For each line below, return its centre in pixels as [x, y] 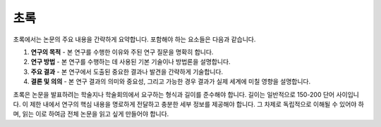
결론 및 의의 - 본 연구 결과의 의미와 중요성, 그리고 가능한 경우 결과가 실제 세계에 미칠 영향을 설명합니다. [171, 81]
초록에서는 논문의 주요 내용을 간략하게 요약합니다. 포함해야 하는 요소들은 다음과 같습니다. [134, 39]
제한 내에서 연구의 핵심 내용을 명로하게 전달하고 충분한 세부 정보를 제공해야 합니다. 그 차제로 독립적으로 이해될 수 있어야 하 [197, 104]
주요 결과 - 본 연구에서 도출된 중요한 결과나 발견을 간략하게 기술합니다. [127, 72]
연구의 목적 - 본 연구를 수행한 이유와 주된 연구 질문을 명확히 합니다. [122, 52]
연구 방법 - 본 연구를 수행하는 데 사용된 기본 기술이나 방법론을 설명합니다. [131, 62]
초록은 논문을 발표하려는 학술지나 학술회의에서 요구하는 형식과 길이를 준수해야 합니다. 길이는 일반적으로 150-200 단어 [174, 94]
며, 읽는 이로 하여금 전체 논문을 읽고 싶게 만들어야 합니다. [91, 114]
